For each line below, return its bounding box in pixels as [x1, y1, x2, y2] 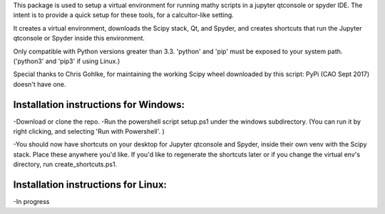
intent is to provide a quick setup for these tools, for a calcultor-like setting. [13, 11, 235, 19]
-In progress [13, 198, 50, 206]
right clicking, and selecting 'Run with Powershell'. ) [13, 127, 165, 136]
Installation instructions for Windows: [13, 98, 185, 110]
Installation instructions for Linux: [13, 178, 168, 191]
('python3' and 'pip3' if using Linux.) [13, 57, 120, 65]
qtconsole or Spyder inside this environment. [13, 34, 145, 43]
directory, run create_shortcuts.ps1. [13, 160, 118, 168]
